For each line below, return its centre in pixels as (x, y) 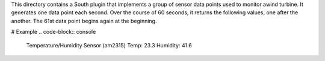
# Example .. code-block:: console (54, 32)
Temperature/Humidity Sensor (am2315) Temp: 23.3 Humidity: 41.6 (109, 45)
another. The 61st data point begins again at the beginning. (84, 21)
